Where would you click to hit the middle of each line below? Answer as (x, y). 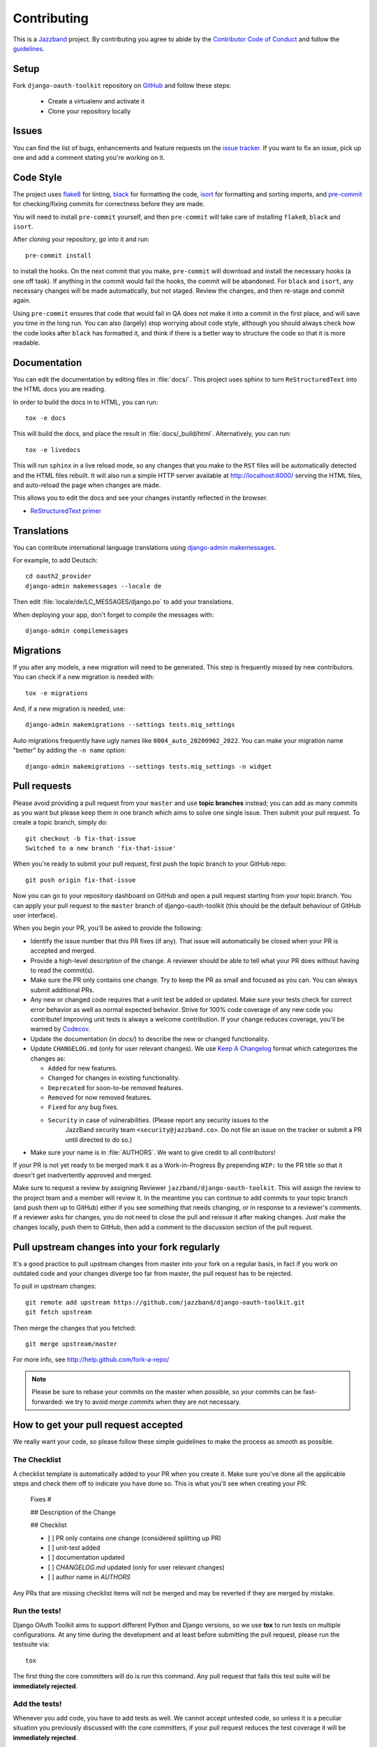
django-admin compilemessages (77, 630)
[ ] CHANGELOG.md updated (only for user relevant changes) (136, 1567)
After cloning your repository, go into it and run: (81, 239)
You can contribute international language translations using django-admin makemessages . (145, 547)
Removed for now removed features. (100, 1098)
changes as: (48, 1058)
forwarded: (48, 1402)
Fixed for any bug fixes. (83, 1107)
